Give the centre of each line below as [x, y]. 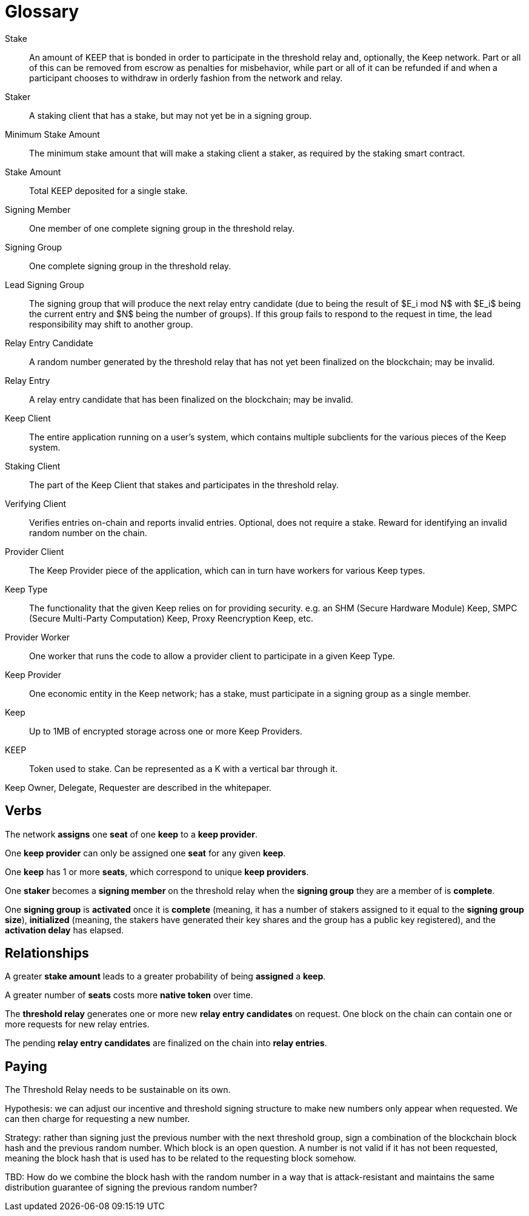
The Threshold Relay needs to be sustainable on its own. [118, 1090]
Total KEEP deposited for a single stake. [108, 190]
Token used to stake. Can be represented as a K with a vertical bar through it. [183, 768]
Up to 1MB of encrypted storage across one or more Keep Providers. [166, 731]
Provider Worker [38, 637]
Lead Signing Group [45, 284]
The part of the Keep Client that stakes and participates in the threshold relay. [184, 485]
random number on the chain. [88, 532]
